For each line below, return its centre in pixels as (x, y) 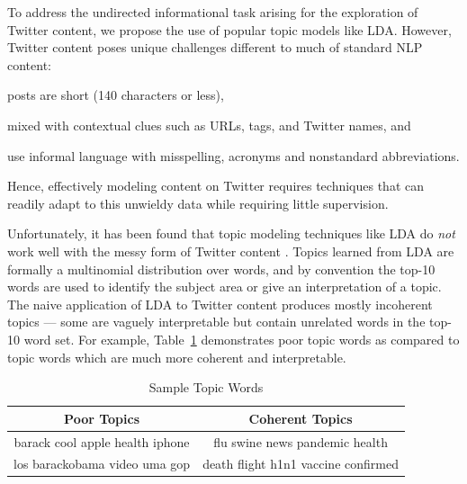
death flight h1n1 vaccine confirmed (301, 464)
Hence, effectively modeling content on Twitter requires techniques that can (216, 186)
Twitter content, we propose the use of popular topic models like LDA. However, (229, 29)
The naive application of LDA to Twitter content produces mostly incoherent (220, 304)
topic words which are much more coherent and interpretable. (177, 357)
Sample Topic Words (206, 387)
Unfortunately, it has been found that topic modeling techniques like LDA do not (231, 233)
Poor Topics (102, 418)
